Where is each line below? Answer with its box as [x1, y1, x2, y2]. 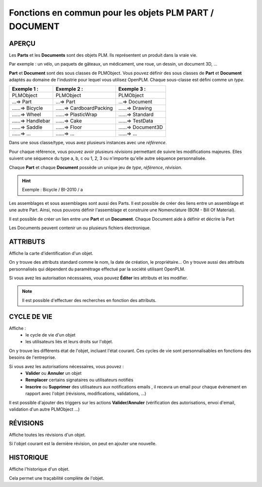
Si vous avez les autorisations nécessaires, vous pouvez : [9, 363, 124, 369]
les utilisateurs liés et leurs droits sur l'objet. [25, 339, 114, 345]
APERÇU [9, 39, 36, 48]
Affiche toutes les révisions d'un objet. [9, 432, 86, 437]
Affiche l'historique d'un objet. [9, 466, 70, 472]
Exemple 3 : [118, 85, 146, 92]
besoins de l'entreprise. [9, 354, 56, 360]
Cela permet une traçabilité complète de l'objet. [9, 475, 104, 481]
